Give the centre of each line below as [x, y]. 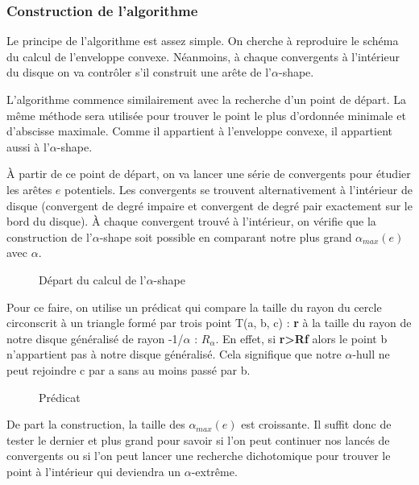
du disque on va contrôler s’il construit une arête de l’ [139, 72]
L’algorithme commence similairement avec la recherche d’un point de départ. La [207, 99]
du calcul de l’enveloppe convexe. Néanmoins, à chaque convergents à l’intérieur [203, 56]
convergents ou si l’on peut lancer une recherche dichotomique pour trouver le [199, 456]
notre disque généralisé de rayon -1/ [95, 338]
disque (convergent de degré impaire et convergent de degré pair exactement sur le [209, 205]
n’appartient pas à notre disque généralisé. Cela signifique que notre [174, 354]
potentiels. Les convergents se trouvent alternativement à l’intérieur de [239, 189]
